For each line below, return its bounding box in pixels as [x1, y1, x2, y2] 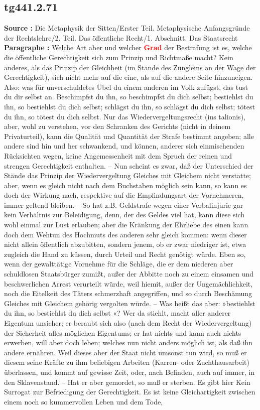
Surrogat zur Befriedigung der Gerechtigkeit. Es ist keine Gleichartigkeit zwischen [4, 386, 255, 397]
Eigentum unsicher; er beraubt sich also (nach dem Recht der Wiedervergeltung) [4, 318, 252, 328]
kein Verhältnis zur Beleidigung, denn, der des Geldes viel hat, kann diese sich [4, 209, 245, 220]
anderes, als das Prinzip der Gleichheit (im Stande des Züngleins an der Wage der [4, 62, 256, 72]
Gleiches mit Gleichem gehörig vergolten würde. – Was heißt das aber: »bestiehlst [4, 298, 255, 308]
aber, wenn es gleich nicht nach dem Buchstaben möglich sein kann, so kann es [4, 180, 247, 190]
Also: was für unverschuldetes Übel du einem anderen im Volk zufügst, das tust [4, 81, 248, 92]
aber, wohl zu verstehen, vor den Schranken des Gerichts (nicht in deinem [4, 121, 231, 131]
